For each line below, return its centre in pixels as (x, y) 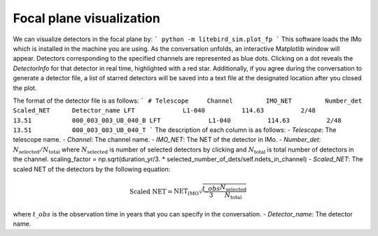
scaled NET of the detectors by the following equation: (92, 169)
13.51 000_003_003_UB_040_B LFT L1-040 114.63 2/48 (177, 120)
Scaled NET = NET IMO (164, 192)
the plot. (25, 88)
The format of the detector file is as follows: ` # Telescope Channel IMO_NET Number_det (188, 101)
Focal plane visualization (86, 18)
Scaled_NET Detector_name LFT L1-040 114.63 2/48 (164, 111)
